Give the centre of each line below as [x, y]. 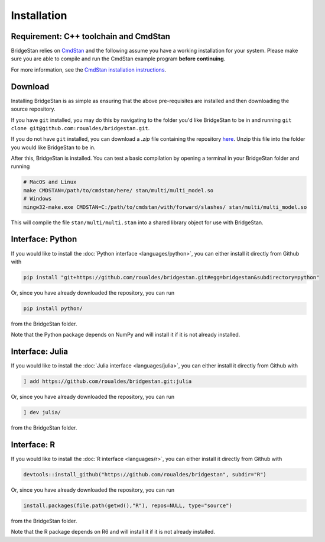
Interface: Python [44, 239]
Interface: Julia [39, 352]
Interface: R [33, 445]
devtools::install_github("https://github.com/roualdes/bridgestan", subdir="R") [145, 474]
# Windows [38, 199]
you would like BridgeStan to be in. [53, 147]
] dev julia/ [42, 412]
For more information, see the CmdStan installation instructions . [89, 70]
